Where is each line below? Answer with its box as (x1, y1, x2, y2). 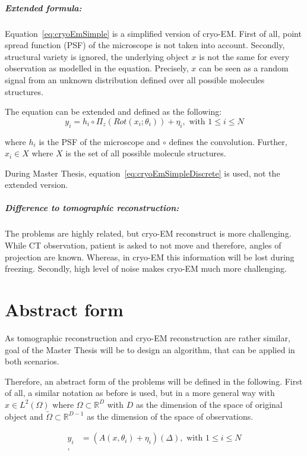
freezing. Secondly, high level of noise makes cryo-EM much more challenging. (5, 262, 287, 275)
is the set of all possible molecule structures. (65, 147, 226, 159)
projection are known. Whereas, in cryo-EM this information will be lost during (5, 250, 295, 263)
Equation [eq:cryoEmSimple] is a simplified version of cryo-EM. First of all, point (5, 27, 302, 39)
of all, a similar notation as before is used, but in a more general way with (5, 386, 275, 399)
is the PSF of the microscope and (39, 135, 160, 147)
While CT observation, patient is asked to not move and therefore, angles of (5, 239, 281, 251)
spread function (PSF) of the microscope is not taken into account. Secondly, (5, 39, 285, 51)
